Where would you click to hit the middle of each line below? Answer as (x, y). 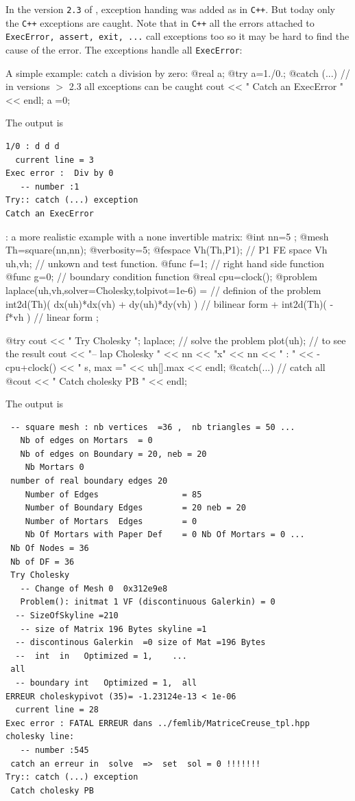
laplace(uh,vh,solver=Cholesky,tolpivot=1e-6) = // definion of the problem (163, 290)
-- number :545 (54, 750)
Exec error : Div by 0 (60, 173)
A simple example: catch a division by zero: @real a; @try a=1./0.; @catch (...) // (178, 72)
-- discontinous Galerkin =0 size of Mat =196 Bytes (140, 643)
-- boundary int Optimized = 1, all (106, 682)
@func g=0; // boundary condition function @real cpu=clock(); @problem (161, 277)
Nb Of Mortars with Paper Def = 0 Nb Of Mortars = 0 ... (165, 535)
